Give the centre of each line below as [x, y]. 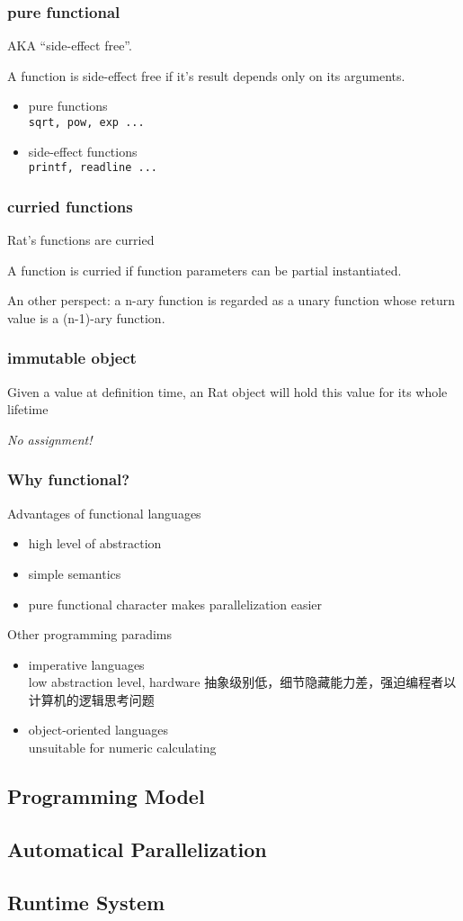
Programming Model [106, 796]
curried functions [70, 206]
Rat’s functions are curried [81, 240]
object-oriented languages [98, 730]
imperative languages [86, 664]
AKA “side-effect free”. [70, 45]
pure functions [68, 106]
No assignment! [50, 439]
